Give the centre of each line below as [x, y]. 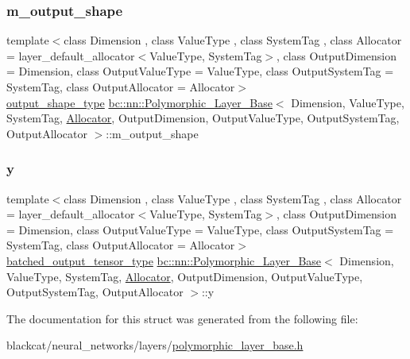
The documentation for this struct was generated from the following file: [182, 318]
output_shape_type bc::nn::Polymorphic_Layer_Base [139, 102]
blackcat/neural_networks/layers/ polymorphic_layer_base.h [155, 345]
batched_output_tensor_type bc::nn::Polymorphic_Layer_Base [164, 260]
